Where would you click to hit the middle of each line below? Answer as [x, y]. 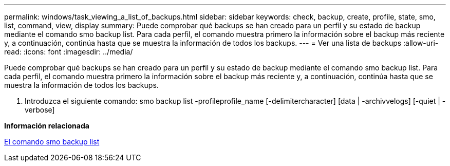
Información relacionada [47, 126]
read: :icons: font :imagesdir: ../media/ [69, 52]
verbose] [40, 110]
